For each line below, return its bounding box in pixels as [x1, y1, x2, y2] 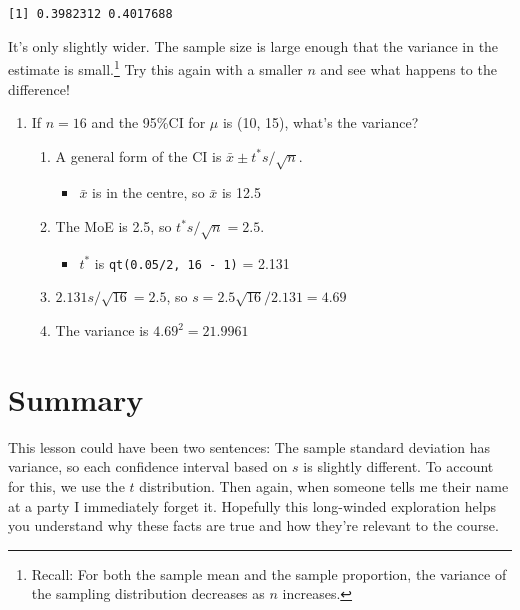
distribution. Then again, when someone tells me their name [139, 475, 509, 496]
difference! [8, 78, 70, 99]
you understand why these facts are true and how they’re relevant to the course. [8, 515, 499, 536]
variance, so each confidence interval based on [8, 456, 288, 477]
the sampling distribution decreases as [31, 583, 265, 604]
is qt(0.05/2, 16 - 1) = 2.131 [94, 252, 290, 273]
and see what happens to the [320, 58, 497, 79]
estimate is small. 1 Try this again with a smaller [8, 56, 303, 79]
